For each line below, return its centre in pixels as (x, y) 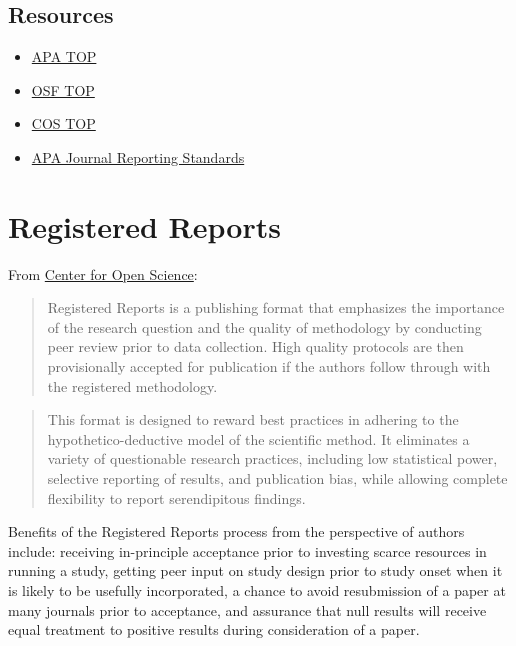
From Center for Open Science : (103, 273)
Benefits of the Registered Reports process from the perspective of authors (236, 531)
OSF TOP (63, 89)
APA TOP (64, 56)
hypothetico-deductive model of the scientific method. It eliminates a (258, 438)
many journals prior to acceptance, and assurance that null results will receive (247, 609)
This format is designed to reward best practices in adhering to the (253, 419)
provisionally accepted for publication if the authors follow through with (269, 366)
